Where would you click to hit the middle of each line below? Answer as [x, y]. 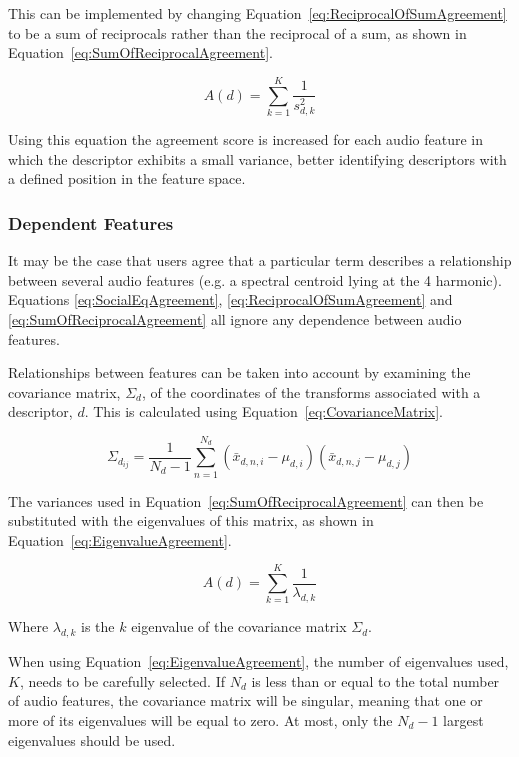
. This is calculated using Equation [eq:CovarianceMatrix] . [264, 411]
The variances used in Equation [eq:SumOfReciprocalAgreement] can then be [246, 500]
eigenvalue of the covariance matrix [239, 626]
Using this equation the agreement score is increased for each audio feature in [245, 139]
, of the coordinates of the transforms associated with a [311, 391]
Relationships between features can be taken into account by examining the [239, 372]
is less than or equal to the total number [375, 680]
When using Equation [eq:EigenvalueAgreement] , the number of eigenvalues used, [258, 661]
